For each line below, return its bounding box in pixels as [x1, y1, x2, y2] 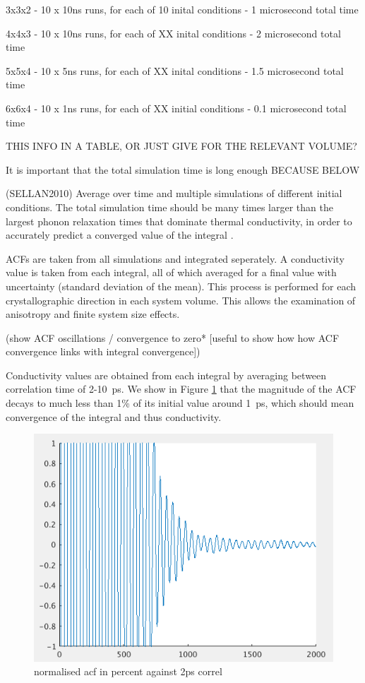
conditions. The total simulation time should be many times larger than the [6, 199, 333, 214]
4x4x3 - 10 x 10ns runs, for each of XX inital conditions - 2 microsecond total [6, 25, 341, 40]
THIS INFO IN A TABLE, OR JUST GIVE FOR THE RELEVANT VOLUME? [6, 138, 357, 153]
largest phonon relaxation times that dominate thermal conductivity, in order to [6, 213, 352, 228]
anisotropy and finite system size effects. [6, 307, 180, 321]
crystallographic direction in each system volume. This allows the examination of [6, 292, 356, 307]
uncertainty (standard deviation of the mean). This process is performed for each [6, 278, 357, 293]
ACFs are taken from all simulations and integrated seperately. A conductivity [6, 251, 345, 266]
